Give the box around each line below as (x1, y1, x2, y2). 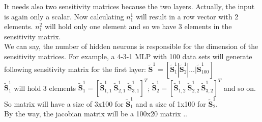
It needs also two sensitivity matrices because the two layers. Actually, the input (4, 1, 255, 11)
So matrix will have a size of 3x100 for (4, 98, 124, 109)
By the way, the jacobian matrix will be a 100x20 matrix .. (4, 108, 187, 119)
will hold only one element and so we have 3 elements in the (44, 21, 232, 32)
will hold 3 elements (14, 82, 76, 93)
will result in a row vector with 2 (135, 11, 239, 21)
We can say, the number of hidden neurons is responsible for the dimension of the (4, 41, 258, 52)
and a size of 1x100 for (135, 98, 206, 109)
